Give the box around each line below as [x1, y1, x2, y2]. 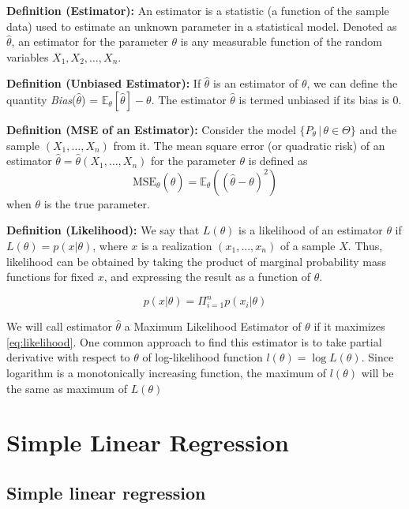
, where [92, 237, 128, 253]
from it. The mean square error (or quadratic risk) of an [113, 137, 385, 153]
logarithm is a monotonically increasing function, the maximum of [6, 365, 327, 380]
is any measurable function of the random [180, 33, 383, 50]
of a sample [280, 237, 336, 253]
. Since [361, 349, 394, 365]
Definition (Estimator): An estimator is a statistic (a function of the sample [6, 2, 389, 18]
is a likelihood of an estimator [238, 222, 383, 238]
